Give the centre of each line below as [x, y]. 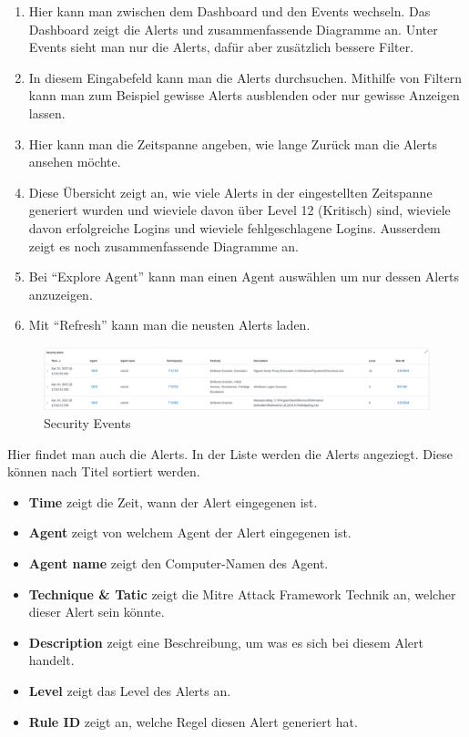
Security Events [87, 423]
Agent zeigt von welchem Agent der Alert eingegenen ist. [190, 532]
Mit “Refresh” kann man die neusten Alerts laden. [169, 325]
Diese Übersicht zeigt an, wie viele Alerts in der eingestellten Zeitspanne [230, 192]
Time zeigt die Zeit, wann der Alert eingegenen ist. [173, 502]
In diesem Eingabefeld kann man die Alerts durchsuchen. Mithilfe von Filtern [245, 77]
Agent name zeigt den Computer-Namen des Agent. [178, 563]
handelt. [51, 660]
